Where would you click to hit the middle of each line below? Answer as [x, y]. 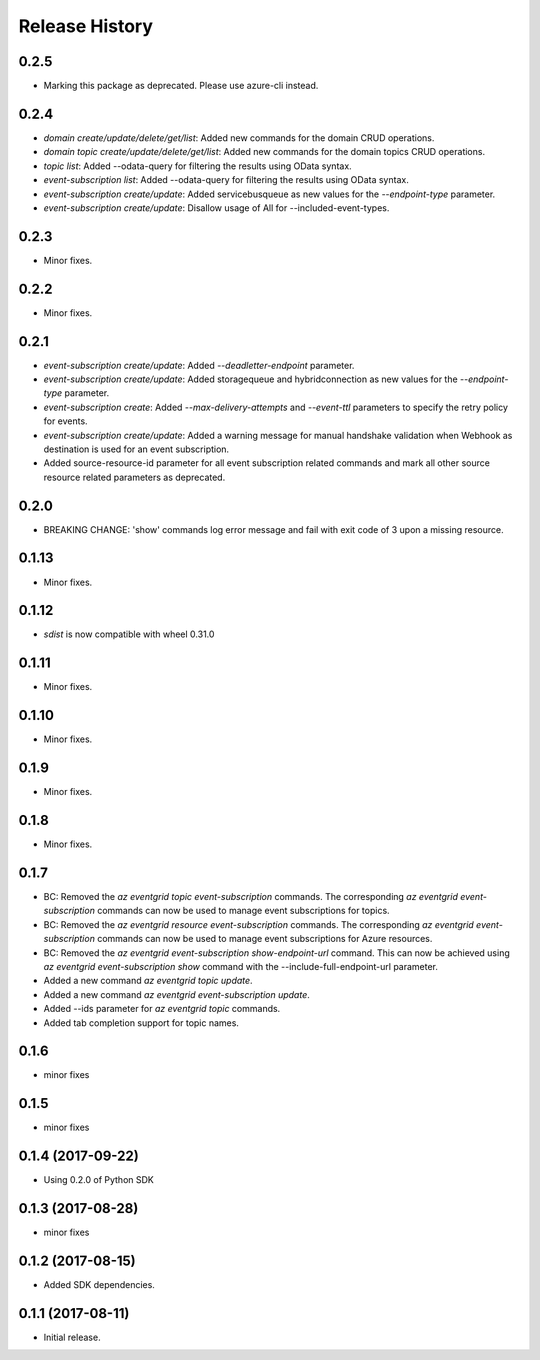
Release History [86, 26]
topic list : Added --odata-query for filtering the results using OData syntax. [197, 166]
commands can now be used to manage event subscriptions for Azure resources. [264, 939]
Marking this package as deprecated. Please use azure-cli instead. [181, 86]
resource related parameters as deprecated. [134, 477]
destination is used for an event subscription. [136, 449]
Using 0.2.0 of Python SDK [98, 1180]
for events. [66, 421]
